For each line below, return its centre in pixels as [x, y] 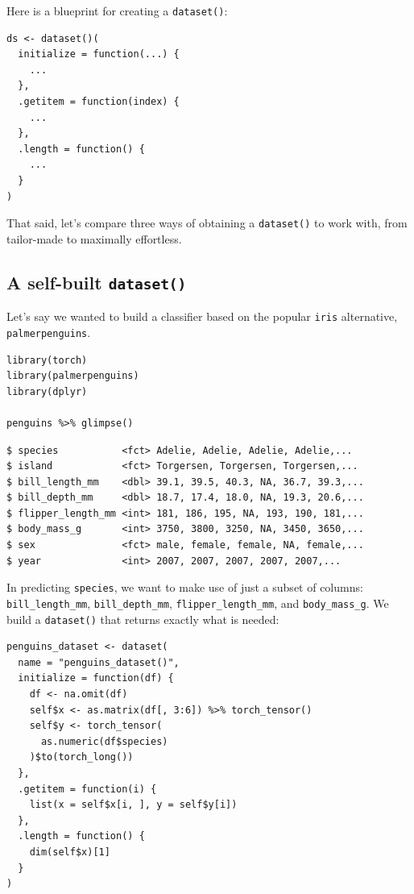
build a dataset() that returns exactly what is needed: [143, 619]
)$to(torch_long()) [81, 757]
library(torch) [47, 360]
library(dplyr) [47, 391]
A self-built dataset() [97, 282]
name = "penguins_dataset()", [99, 662]
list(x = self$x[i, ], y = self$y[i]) [133, 805]
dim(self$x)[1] [70, 852]
